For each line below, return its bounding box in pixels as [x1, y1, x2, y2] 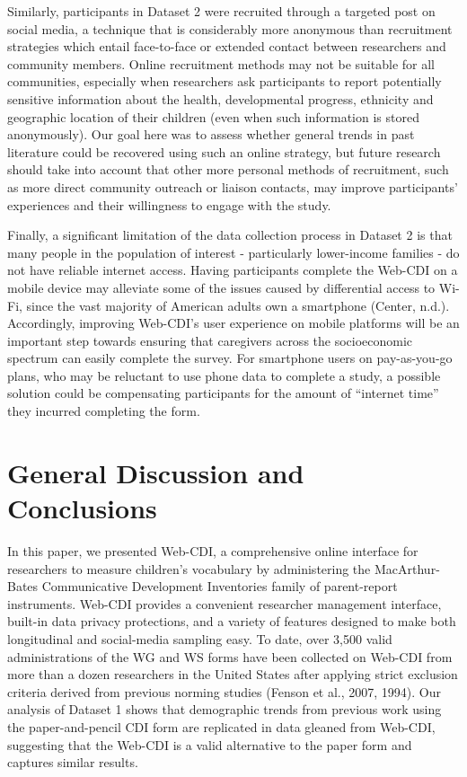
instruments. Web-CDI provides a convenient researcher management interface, [7, 594, 442, 613]
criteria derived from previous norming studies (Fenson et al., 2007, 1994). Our [7, 682, 442, 701]
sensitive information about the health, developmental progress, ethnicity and [7, 89, 434, 108]
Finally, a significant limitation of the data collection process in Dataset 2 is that [7, 225, 453, 244]
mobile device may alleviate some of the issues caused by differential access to [7, 278, 436, 296]
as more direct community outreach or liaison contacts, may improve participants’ [7, 177, 458, 196]
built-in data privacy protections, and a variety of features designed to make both [7, 612, 456, 631]
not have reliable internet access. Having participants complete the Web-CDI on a [7, 260, 458, 279]
